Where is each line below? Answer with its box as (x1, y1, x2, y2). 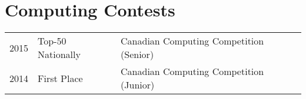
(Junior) (121, 78, 155, 92)
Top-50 (38, 34, 66, 48)
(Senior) (121, 47, 154, 62)
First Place (38, 71, 83, 85)
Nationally (38, 47, 81, 62)
